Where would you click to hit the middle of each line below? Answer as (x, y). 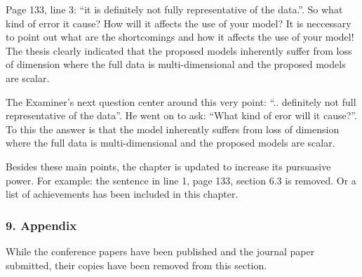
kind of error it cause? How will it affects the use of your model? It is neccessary (179, 23)
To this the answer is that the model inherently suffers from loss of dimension (173, 129)
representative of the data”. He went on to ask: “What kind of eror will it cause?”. (181, 115)
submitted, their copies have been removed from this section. (136, 265)
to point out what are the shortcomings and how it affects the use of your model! (180, 37)
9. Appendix (41, 225)
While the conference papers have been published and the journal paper (160, 251)
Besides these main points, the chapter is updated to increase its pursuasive (168, 166)
